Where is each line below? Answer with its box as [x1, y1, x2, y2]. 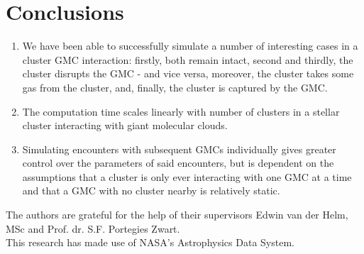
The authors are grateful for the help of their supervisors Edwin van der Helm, [6, 207, 348, 222]
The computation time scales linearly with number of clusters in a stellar [22, 104, 340, 118]
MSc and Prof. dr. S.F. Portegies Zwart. [6, 221, 180, 236]
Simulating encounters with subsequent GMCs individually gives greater [22, 141, 336, 156]
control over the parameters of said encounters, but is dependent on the [22, 155, 334, 170]
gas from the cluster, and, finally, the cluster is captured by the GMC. [22, 79, 328, 94]
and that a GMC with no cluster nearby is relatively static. [22, 183, 280, 198]
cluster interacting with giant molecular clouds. [22, 118, 228, 133]
